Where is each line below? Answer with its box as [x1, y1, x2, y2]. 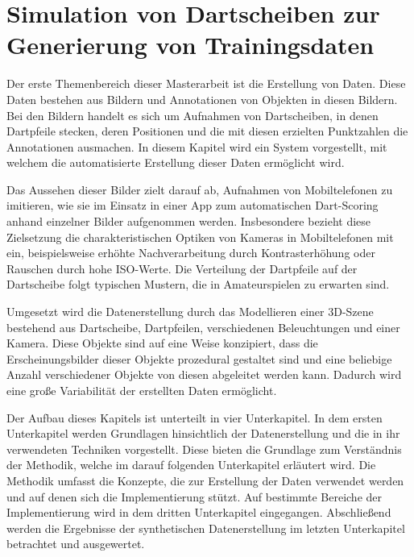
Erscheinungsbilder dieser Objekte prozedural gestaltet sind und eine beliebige [6, 350, 392, 367]
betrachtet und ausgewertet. [6, 535, 145, 552]
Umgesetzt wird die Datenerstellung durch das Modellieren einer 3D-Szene [6, 303, 374, 320]
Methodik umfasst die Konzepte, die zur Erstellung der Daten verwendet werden [6, 472, 404, 488]
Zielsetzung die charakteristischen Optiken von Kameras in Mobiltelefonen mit [6, 228, 394, 245]
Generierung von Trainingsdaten [6, 28, 375, 61]
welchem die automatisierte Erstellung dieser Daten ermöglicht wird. [6, 154, 345, 171]
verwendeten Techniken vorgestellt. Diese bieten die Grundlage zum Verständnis [6, 440, 402, 457]
